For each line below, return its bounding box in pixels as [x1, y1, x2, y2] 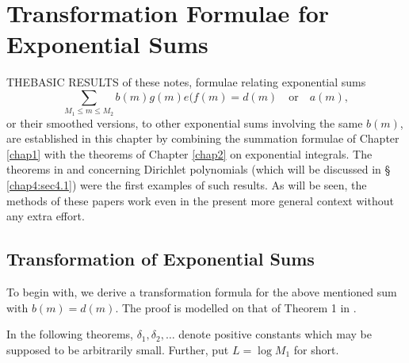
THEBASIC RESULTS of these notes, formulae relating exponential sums [6, 74, 366, 90]
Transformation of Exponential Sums [6, 246, 315, 271]
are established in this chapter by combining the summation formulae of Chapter [6, 130, 399, 147]
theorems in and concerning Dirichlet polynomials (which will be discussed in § [6, 161, 391, 178]
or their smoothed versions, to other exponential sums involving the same [6, 114, 363, 131]
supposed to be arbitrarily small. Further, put [6, 341, 229, 357]
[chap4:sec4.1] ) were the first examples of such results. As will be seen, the [6, 177, 367, 193]
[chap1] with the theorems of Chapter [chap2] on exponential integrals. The [6, 145, 373, 162]
